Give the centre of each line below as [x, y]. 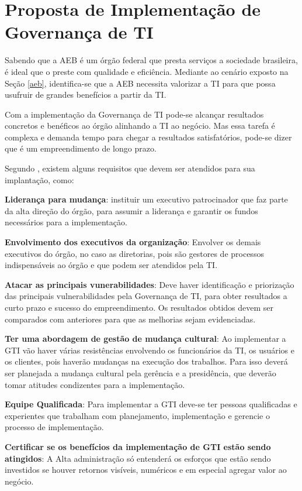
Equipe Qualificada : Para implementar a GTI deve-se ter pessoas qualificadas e [151, 404]
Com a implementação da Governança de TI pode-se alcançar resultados [134, 114]
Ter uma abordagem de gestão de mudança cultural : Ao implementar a [145, 339]
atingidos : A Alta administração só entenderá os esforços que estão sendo [138, 458]
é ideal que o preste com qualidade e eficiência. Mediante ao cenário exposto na [147, 71]
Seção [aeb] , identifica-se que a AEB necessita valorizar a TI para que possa [140, 83]
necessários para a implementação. [66, 222]
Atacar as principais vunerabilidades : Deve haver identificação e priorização [150, 284]
